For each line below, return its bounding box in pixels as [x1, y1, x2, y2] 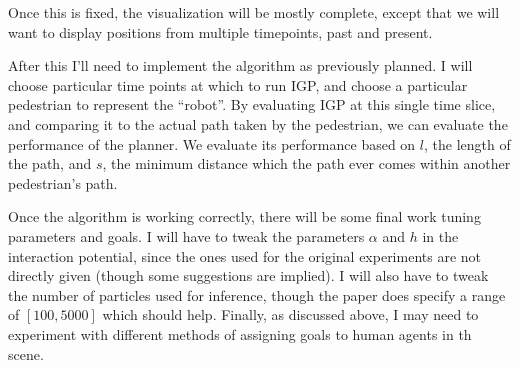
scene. [8, 343, 44, 364]
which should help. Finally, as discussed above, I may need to [102, 304, 479, 325]
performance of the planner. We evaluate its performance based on [8, 133, 416, 154]
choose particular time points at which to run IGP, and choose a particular [8, 74, 468, 95]
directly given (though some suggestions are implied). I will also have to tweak [8, 265, 489, 286]
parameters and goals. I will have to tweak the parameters [8, 225, 365, 246]
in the [422, 225, 459, 246]
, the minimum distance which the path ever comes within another [102, 153, 511, 174]
